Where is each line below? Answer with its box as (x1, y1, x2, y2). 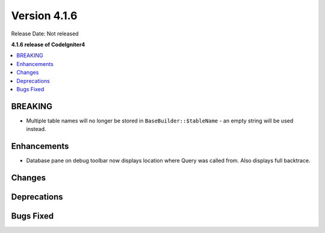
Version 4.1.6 (11, 9, 78, 22)
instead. (26, 126, 46, 133)
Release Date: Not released (11, 30, 79, 37)
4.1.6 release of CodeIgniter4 (11, 41, 85, 48)
